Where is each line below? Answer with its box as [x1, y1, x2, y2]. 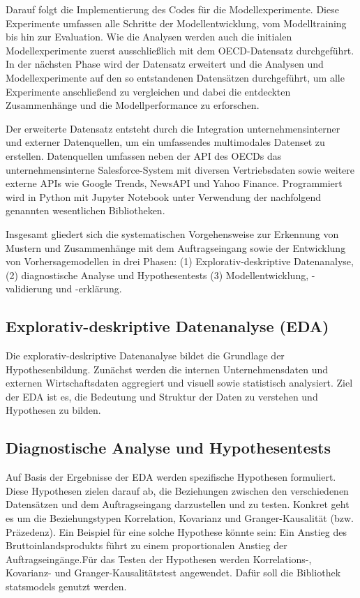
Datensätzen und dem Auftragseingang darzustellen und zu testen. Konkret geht [6, 497, 350, 511]
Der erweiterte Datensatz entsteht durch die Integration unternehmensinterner [6, 121, 340, 135]
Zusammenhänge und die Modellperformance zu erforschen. [6, 98, 260, 112]
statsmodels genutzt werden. [6, 579, 127, 593]
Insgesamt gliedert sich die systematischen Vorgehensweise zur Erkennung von [6, 226, 339, 241]
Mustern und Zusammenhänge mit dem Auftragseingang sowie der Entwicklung [6, 240, 346, 255]
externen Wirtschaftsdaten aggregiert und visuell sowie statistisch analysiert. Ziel [6, 375, 353, 390]
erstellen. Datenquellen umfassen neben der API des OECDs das [6, 148, 282, 163]
